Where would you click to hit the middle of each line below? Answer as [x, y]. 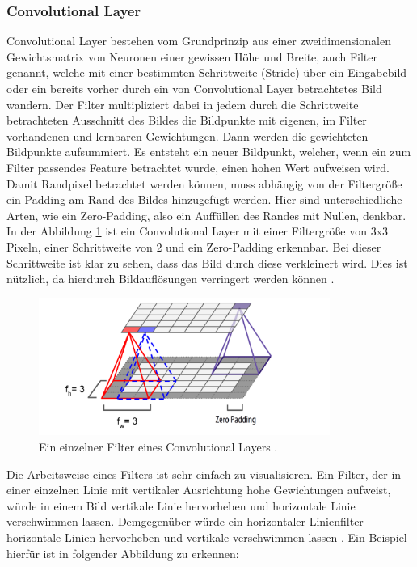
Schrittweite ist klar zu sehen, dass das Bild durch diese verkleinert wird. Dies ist [207, 262]
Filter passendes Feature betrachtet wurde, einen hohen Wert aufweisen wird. [198, 167]
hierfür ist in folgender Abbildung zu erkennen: [123, 553]
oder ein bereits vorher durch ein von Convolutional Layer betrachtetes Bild [194, 88]
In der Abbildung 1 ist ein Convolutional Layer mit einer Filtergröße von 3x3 [198, 231]
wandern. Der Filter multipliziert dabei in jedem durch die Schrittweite [183, 104]
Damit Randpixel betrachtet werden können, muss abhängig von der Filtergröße [204, 183]
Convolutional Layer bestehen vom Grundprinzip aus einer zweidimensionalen [199, 41]
